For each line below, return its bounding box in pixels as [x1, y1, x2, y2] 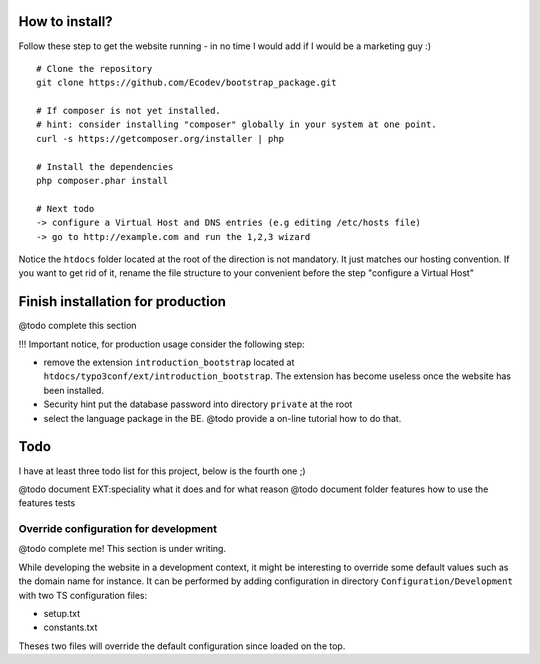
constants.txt [43, 621, 98, 634]
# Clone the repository [36, 63, 153, 74]
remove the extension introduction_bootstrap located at [43, 356, 295, 369]
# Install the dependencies [36, 161, 174, 172]
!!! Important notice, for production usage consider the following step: [18, 338, 305, 350]
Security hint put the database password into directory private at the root [43, 398, 353, 410]
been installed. [43, 384, 105, 396]
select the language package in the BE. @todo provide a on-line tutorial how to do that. [43, 412, 402, 424]
